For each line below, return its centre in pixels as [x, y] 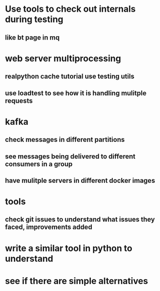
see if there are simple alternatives [77, 281]
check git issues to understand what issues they [80, 219]
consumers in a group [39, 164]
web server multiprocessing [63, 58]
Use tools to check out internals [71, 9]
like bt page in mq [32, 37]
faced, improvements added [49, 227]
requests [19, 101]
